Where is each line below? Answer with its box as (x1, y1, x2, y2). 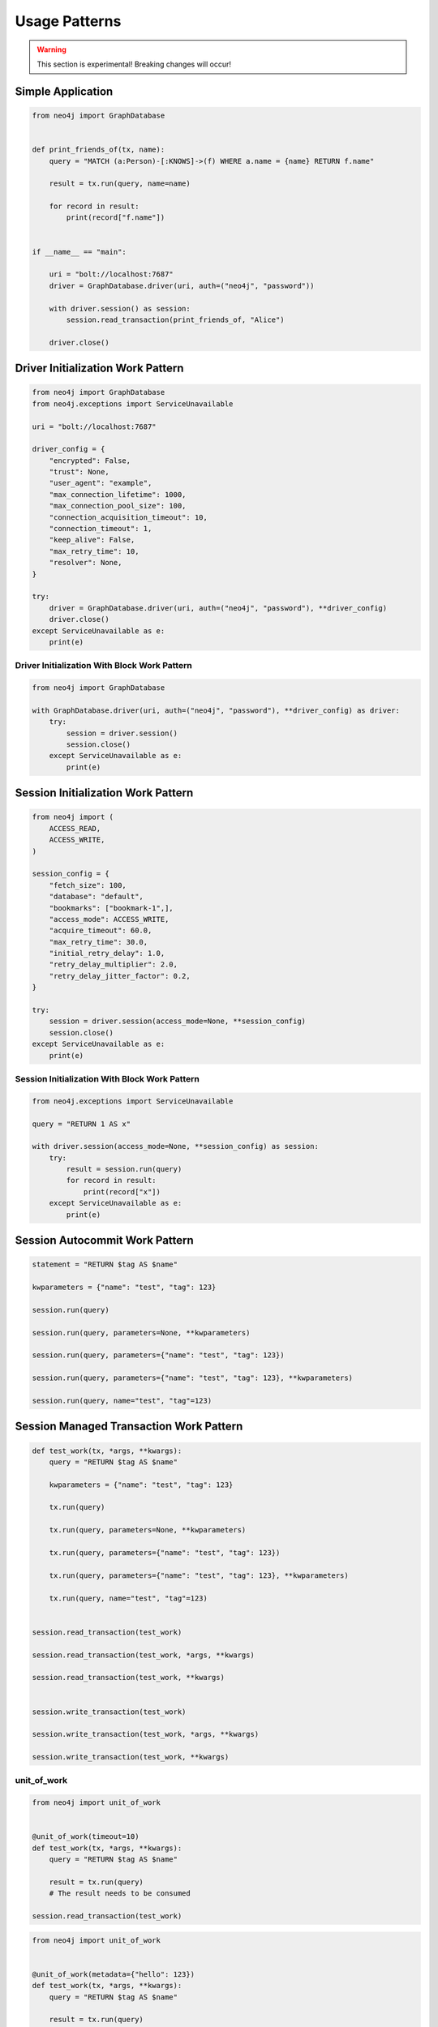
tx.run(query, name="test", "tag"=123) (49, 1593, 208, 1603)
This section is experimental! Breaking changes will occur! (36, 59, 231, 69)
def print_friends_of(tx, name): (32, 145, 165, 154)
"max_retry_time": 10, (49, 546, 140, 555)
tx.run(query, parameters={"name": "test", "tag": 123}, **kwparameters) (49, 1571, 349, 1580)
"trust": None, (49, 467, 109, 477)
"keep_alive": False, (49, 535, 135, 545)
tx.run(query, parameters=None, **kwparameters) (49, 1525, 247, 1535)
